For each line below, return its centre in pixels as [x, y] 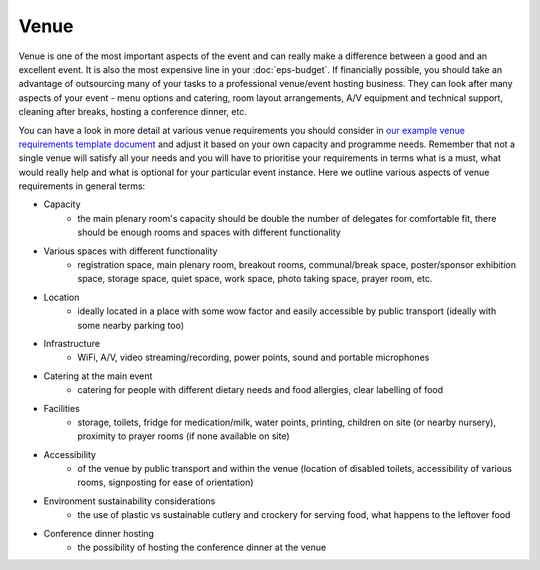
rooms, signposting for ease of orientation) [165, 482]
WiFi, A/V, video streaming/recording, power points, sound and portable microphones [253, 357]
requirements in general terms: [82, 186]
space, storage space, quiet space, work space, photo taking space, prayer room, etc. [255, 279]
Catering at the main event [98, 376]
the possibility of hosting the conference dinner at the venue [202, 547]
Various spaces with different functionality [130, 251]
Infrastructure [71, 343]
